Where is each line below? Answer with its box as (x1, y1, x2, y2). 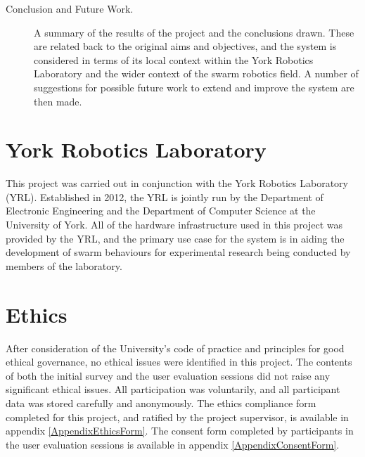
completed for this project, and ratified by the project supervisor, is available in (6, 409, 349, 424)
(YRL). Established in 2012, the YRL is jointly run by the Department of (6, 189, 324, 204)
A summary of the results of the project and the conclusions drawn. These (34, 25, 354, 39)
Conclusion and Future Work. (6, 1, 134, 15)
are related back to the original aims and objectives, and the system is (34, 39, 337, 53)
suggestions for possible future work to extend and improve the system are (34, 79, 354, 94)
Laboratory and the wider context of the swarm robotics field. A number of (34, 66, 359, 81)
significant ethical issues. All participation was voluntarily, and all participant (6, 382, 340, 397)
